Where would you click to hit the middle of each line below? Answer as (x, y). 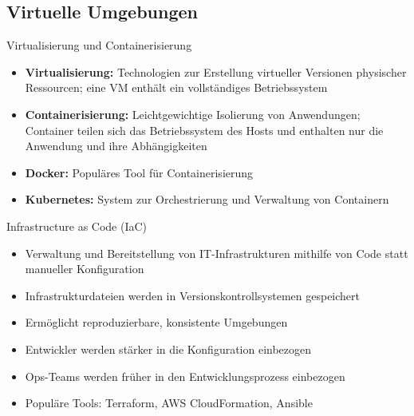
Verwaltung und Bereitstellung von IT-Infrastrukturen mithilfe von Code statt (217, 253)
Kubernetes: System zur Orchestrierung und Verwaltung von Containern (207, 199)
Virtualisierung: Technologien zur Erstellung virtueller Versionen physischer (216, 71)
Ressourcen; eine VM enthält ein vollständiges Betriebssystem (176, 87)
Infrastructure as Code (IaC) (77, 226)
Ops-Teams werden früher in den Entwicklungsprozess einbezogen (185, 376)
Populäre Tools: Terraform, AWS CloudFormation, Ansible (169, 403)
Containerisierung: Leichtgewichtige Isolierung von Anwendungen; (193, 114)
